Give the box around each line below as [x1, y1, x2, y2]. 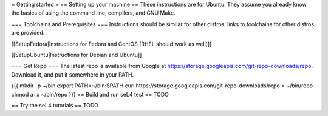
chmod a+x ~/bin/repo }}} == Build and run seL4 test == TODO [11, 90, 169, 98]
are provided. [11, 29, 45, 36]
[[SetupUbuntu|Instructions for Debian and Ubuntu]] [11, 51, 142, 58]
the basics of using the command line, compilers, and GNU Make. [11, 9, 176, 16]
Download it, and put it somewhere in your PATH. [11, 70, 134, 78]
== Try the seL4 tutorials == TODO [11, 101, 99, 109]
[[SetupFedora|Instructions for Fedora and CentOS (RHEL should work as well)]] [11, 40, 212, 47]
